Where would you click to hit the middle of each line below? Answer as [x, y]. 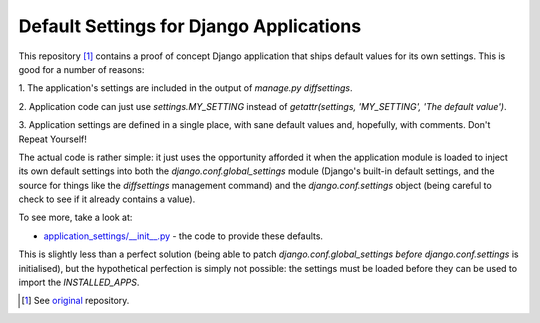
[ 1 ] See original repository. [75, 301]
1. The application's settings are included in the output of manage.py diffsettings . [185, 88]
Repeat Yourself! [52, 139]
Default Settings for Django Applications [190, 26]
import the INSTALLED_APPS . [79, 282]
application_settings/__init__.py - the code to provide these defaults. [183, 236]
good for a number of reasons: [81, 69]
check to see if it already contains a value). [107, 199]
